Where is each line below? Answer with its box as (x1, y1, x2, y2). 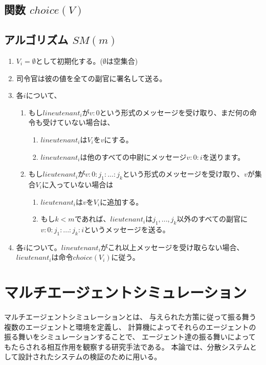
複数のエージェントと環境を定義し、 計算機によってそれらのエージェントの (4, 321, 256, 332)
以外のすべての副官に (176, 213, 248, 224)
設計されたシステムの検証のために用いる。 (18, 351, 162, 362)
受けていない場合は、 (42, 117, 115, 128)
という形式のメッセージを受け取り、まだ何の (99, 107, 250, 117)
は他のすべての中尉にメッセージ (80, 151, 187, 162)
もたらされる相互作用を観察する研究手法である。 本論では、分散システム (4, 341, 250, 352)
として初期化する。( (35, 55, 103, 66)
